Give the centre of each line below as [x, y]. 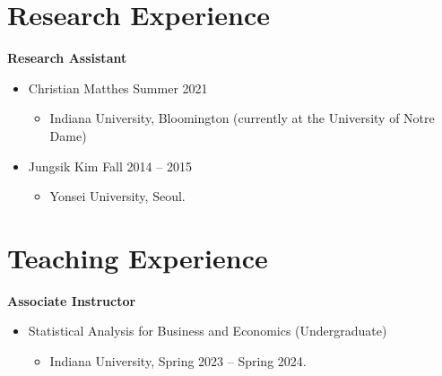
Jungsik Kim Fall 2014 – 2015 [110, 166]
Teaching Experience [138, 257]
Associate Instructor [72, 300]
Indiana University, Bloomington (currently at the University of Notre [242, 118]
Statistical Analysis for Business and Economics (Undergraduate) [208, 331]
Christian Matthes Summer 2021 [118, 87]
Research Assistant [67, 58]
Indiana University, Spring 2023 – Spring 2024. [178, 361]
